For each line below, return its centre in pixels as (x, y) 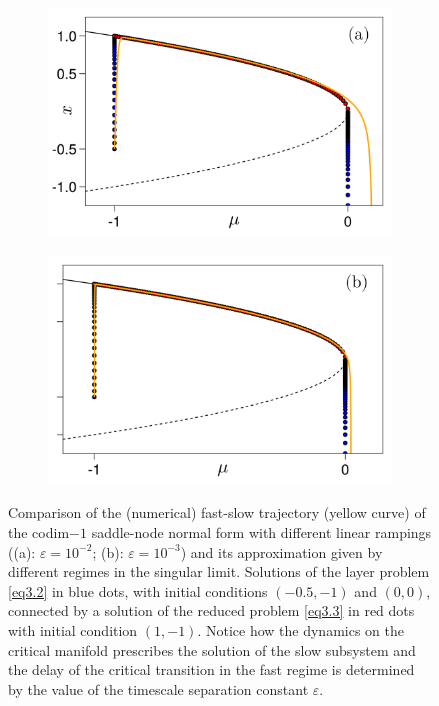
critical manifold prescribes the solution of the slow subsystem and (212, 649)
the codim (39, 532)
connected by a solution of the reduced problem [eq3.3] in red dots (211, 610)
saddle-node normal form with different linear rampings (261, 532)
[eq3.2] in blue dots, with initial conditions (138, 590)
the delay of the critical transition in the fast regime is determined (211, 669)
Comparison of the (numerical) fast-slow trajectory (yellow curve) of (217, 512)
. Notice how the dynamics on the (300, 629)
